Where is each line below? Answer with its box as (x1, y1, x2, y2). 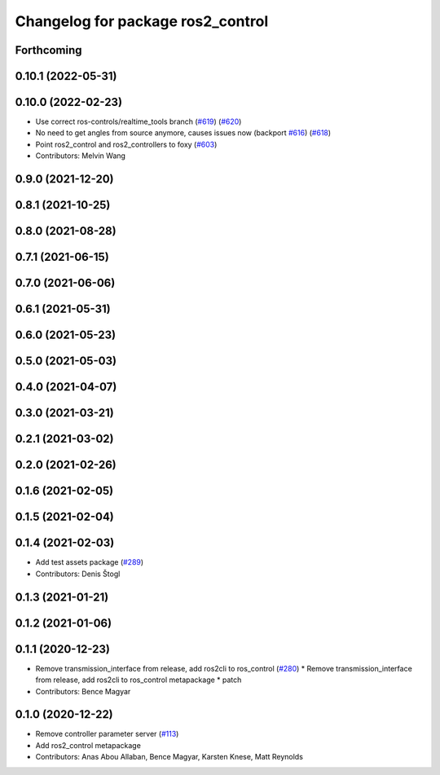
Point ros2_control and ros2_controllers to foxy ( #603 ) (35, 139, 218, 149)
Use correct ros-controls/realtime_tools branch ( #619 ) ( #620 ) (35, 117, 242, 126)
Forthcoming (15, 43, 82, 57)
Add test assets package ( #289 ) (35, 557, 144, 567)
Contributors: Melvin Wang (35, 151, 126, 161)
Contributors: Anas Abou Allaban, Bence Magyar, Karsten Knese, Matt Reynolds (35, 752, 303, 762)
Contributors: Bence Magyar (35, 686, 131, 696)
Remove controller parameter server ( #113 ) (35, 729, 179, 739)
